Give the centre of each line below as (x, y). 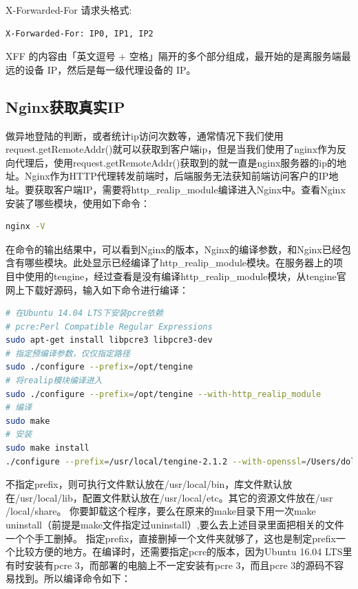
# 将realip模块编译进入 (54, 381)
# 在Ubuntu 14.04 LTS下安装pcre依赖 (84, 313)
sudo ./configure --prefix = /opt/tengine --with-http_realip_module (164, 394)
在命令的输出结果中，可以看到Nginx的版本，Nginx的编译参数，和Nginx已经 (173, 249)
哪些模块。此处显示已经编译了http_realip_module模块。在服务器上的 (179, 263)
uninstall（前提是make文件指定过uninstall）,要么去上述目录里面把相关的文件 (175, 525)
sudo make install (48, 448)
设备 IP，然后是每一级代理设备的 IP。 (110, 69)
